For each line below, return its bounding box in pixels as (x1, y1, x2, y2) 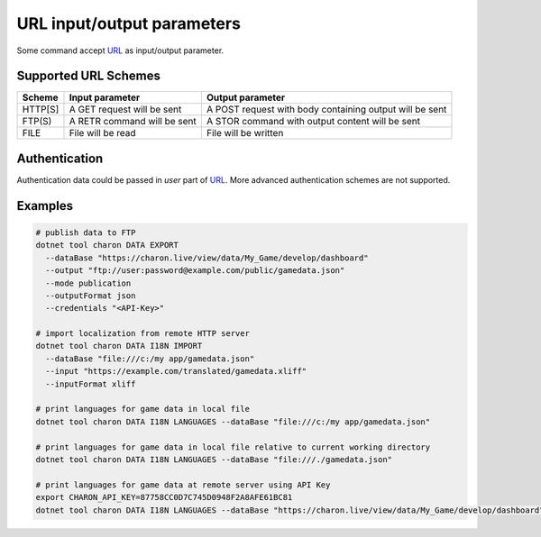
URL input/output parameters (16, 14, 241, 33)
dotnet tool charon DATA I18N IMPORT (35, 341, 203, 351)
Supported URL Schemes (16, 68, 161, 84)
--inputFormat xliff (45, 378, 136, 389)
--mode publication (45, 278, 132, 288)
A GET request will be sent (69, 104, 182, 116)
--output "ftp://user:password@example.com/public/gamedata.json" (45, 266, 345, 276)
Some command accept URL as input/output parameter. (16, 45, 225, 56)
